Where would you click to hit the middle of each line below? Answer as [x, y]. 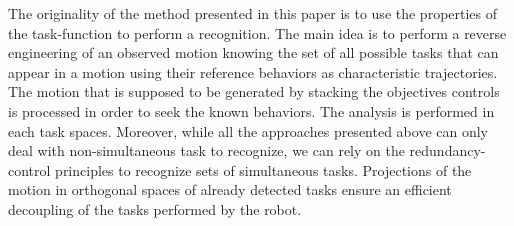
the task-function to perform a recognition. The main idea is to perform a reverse [257, 32]
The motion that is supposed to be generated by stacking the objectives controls [254, 91]
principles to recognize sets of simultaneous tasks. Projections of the [263, 169]
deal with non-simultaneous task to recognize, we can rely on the [206, 150]
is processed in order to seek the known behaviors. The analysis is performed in [251, 110]
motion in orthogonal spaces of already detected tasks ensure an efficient [230, 189]
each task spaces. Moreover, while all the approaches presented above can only [248, 130]
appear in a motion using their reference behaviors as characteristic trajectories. [253, 71]
